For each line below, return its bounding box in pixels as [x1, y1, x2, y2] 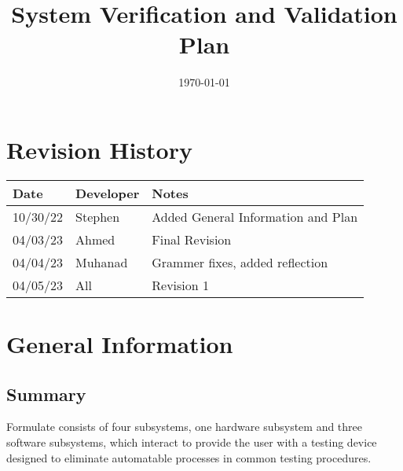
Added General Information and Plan [152, 207, 358, 226]
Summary [6, 381, 86, 406]
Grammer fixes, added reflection [152, 252, 328, 271]
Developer [75, 183, 140, 202]
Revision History [6, 133, 192, 165]
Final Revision [152, 230, 232, 248]
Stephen [75, 207, 120, 226]
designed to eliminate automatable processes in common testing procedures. [6, 449, 372, 465]
